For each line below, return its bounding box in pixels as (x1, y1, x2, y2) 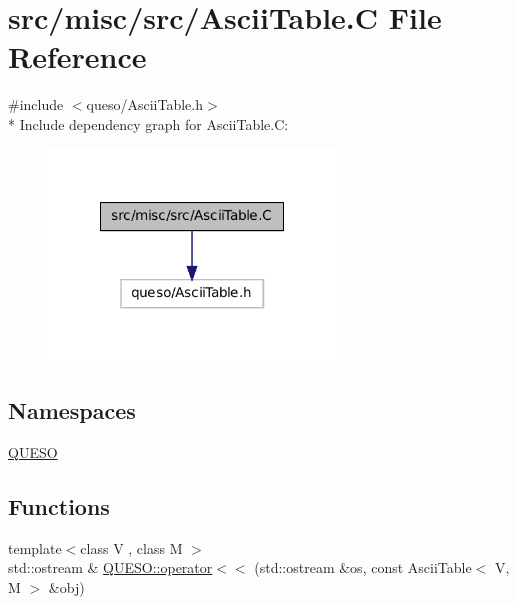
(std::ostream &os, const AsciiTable (254, 557, 472, 578)
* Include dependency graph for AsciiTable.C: (8, 113, 289, 134)
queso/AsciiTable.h (86, 94, 203, 115)
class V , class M (80, 537, 183, 558)
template (8, 537, 62, 558)
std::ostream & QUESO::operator (8, 557, 213, 578)
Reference (8, 36, 147, 77)
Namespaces (8, 395, 136, 426)
